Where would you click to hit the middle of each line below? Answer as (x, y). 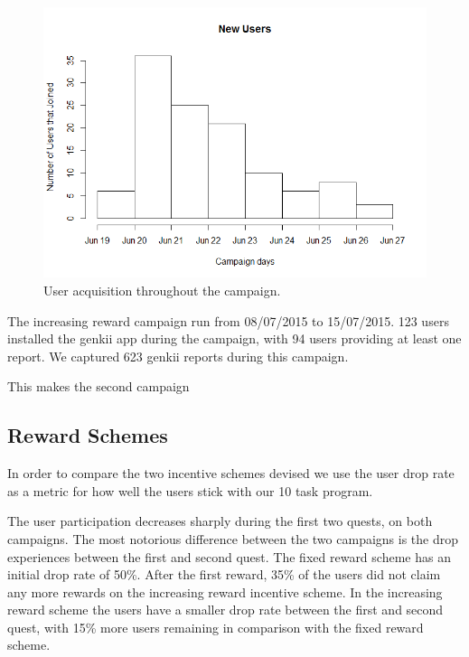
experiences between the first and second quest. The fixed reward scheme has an (229, 556)
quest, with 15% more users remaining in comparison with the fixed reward (216, 627)
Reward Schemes (88, 435)
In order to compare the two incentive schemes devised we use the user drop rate (231, 473)
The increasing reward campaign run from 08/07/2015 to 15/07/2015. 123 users (228, 320)
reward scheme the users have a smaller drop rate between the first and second (225, 610)
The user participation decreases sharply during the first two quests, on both (220, 521)
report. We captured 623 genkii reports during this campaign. (178, 356)
